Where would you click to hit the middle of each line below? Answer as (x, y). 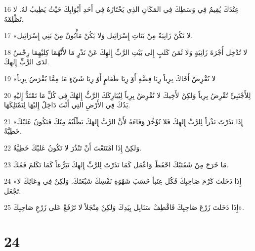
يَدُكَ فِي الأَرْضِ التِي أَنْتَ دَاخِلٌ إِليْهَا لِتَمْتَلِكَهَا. (67, 105)
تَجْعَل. (13, 190)
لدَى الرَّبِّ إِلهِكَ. (27, 62)
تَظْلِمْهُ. (14, 19)
